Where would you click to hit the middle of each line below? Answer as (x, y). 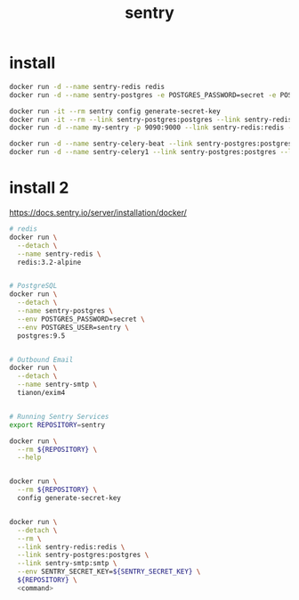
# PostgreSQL (33, 286)
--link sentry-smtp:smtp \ (67, 563)
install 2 (39, 188)
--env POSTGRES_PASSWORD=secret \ (81, 319)
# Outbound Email (41, 359)
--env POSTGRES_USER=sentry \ (73, 327)
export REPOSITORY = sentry (57, 425)
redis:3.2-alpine (49, 262)
